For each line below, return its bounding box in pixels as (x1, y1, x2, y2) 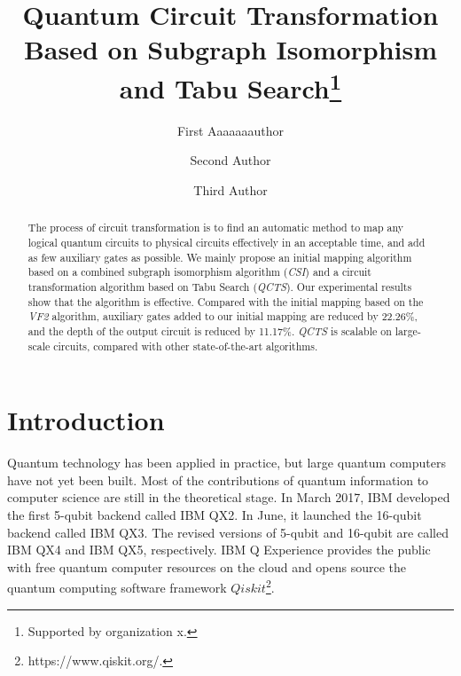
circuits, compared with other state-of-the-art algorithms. (53, 338, 318, 353)
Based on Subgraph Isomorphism (23, 31, 438, 67)
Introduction (7, 402, 165, 438)
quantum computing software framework (7, 578, 227, 597)
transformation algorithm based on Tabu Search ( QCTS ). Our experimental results (27, 279, 412, 295)
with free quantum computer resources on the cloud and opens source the (7, 557, 407, 576)
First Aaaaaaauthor (176, 121, 285, 139)
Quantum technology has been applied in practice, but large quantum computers (7, 453, 446, 472)
